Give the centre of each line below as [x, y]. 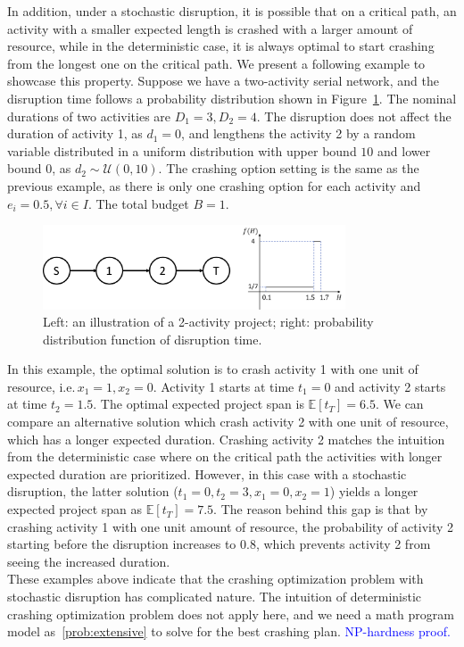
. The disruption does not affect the [354, 116]
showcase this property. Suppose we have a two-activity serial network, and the [223, 81]
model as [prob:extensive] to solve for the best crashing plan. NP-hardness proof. [229, 631]
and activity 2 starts [390, 386]
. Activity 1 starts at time [224, 386]
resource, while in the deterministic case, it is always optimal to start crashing [221, 46]
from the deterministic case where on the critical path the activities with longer [225, 456]
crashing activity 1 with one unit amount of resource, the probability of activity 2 [231, 526]
